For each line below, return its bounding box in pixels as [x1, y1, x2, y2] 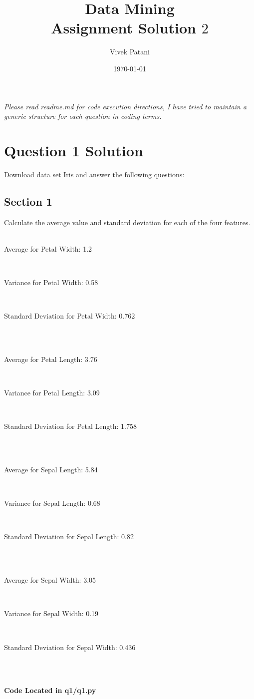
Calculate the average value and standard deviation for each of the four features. [4, 217, 251, 227]
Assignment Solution [51, 17, 197, 38]
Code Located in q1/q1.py [4, 685, 96, 696]
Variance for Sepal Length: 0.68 [4, 498, 100, 508]
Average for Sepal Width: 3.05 [4, 575, 96, 585]
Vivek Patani [110, 46, 150, 57]
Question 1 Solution [4, 140, 143, 160]
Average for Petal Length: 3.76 [4, 353, 97, 364]
